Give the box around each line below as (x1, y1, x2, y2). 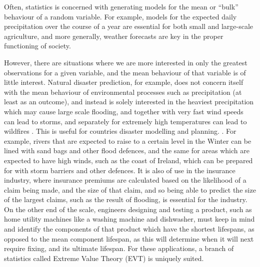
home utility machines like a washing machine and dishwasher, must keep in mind (4, 214, 255, 224)
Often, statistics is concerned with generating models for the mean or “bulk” (4, 1, 238, 11)
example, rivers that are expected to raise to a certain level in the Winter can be (4, 135, 251, 146)
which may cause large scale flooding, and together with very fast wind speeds (4, 106, 243, 116)
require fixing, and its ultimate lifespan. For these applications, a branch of (4, 243, 234, 254)
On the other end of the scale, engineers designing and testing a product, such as (4, 204, 252, 214)
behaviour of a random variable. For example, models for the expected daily (4, 11, 237, 21)
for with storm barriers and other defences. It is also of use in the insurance (4, 165, 235, 175)
